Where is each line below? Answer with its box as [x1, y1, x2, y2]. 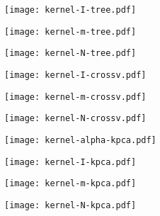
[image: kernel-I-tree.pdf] [4, 5, 137, 15]
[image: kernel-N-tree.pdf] [4, 48, 137, 59]
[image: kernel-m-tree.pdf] [4, 26, 137, 37]
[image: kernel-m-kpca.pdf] [4, 178, 137, 189]
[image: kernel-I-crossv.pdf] [4, 69, 147, 80]
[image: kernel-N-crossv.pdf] [4, 113, 147, 124]
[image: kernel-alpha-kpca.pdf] [4, 135, 156, 145]
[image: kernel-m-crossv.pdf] [4, 91, 147, 102]
